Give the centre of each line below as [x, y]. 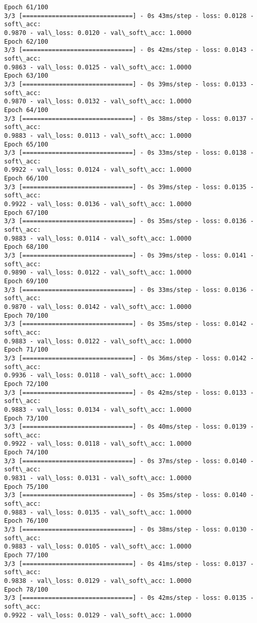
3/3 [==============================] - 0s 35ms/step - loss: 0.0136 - [129, 221]
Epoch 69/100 [26, 281]
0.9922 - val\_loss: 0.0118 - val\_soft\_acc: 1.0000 [98, 444]
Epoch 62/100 [26, 41]
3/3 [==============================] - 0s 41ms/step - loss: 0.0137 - [129, 564]
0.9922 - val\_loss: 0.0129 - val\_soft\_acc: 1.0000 [98, 615]
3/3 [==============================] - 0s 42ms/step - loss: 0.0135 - [129, 598]
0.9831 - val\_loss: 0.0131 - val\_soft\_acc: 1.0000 [98, 478]
